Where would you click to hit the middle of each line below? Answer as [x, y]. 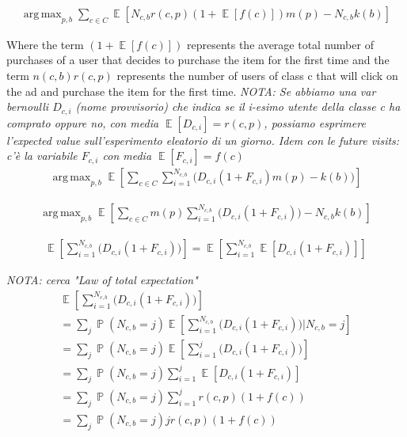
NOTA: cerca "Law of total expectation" [102, 280]
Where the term [45, 44]
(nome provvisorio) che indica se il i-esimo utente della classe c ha [238, 106]
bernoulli [28, 106]
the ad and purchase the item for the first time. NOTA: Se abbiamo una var [191, 91]
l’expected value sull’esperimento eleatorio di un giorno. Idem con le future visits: [203, 140]
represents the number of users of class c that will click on [257, 76]
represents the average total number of [280, 44]
